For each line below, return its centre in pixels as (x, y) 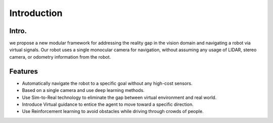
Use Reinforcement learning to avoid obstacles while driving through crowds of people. (113, 111)
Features (24, 71)
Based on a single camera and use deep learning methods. (83, 90)
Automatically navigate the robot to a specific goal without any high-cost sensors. (107, 83)
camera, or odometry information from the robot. (60, 57)
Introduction (36, 13)
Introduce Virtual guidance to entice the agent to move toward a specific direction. (108, 104)
